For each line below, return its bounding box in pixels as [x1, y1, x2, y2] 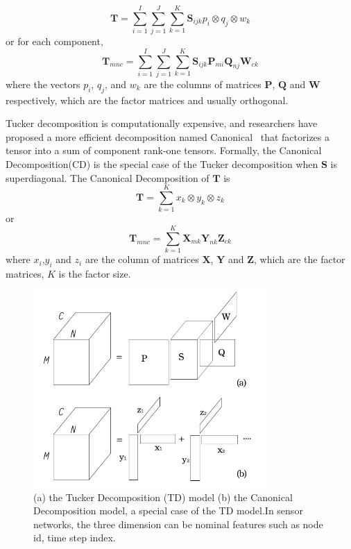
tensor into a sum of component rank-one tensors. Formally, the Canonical [6, 143, 322, 158]
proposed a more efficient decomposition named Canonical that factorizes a [6, 129, 329, 144]
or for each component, [6, 34, 103, 49]
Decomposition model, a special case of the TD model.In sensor [33, 503, 303, 518]
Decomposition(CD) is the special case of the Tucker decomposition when [6, 157, 318, 171]
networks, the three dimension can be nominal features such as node [33, 516, 323, 531]
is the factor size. [58, 266, 131, 280]
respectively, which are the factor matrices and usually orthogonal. [6, 92, 289, 107]
